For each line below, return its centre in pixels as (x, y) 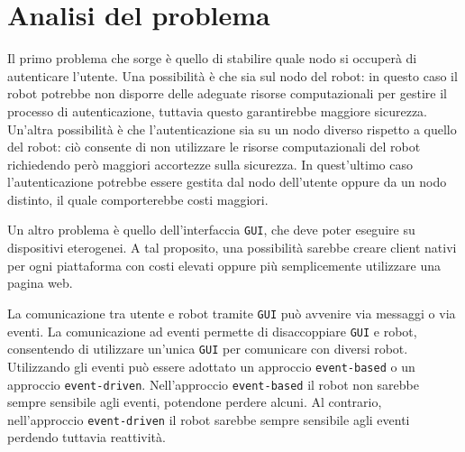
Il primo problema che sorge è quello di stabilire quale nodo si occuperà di (212, 58)
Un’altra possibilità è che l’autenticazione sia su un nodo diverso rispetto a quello (232, 129)
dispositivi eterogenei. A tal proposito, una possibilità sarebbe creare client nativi (232, 248)
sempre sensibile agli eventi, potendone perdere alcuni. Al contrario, (195, 402)
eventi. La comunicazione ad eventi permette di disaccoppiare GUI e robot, (212, 331)
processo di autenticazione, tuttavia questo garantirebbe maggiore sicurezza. (217, 111)
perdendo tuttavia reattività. (87, 437)
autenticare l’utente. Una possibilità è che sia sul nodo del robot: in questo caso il (232, 75)
